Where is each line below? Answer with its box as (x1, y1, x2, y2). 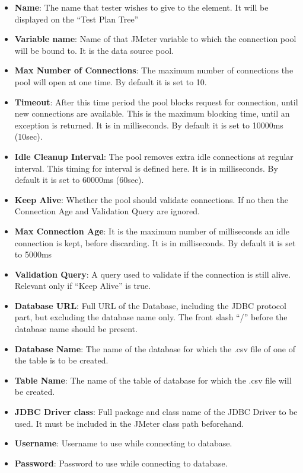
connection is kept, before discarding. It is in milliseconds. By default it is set (14, 236, 296, 249)
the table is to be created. (14, 354, 109, 366)
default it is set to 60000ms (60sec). (14, 173, 144, 186)
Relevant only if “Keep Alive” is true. (14, 279, 151, 292)
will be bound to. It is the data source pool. (14, 44, 174, 56)
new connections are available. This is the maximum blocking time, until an (14, 107, 290, 120)
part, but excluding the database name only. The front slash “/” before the (14, 311, 288, 323)
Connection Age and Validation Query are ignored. (14, 205, 200, 217)
